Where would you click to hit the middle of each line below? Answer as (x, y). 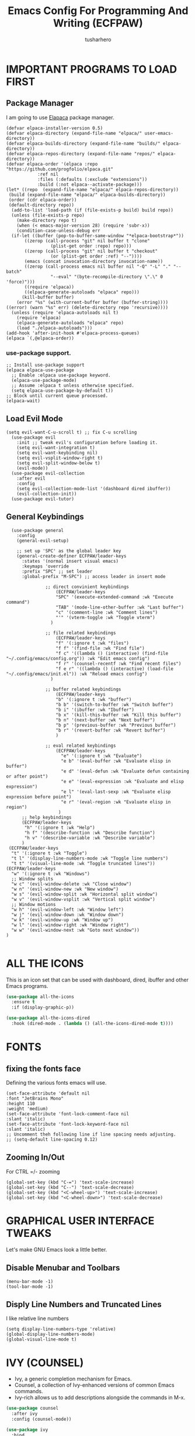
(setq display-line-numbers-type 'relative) (61, 1329)
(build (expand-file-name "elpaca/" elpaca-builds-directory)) (87, 194)
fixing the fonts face (43, 1069)
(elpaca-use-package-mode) (44, 381)
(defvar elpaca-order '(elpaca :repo (52, 164)
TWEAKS (29, 1233)
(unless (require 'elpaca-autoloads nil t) (65, 312)
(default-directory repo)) (41, 205)
